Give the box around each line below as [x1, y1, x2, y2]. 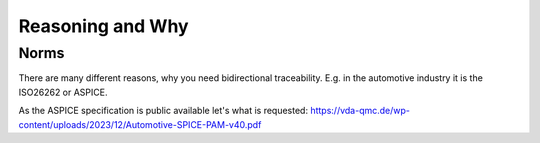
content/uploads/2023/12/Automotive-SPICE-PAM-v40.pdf [18, 118, 262, 130]
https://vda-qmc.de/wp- [310, 105, 410, 117]
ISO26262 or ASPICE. [18, 86, 108, 98]
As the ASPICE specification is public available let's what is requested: [18, 105, 309, 117]
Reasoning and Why [18, 15, 189, 37]
